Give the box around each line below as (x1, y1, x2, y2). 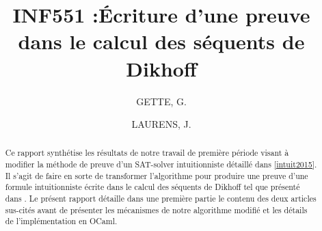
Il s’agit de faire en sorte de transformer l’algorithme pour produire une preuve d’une (5, 169, 308, 181)
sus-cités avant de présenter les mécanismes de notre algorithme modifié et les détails (5, 204, 308, 215)
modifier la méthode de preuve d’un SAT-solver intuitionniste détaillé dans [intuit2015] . (5, 159, 317, 170)
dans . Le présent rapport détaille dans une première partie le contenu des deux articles (5, 193, 317, 204)
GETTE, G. (136, 94, 187, 108)
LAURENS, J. (131, 117, 191, 131)
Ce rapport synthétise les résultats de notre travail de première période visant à (5, 147, 289, 159)
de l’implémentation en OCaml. (5, 215, 118, 227)
